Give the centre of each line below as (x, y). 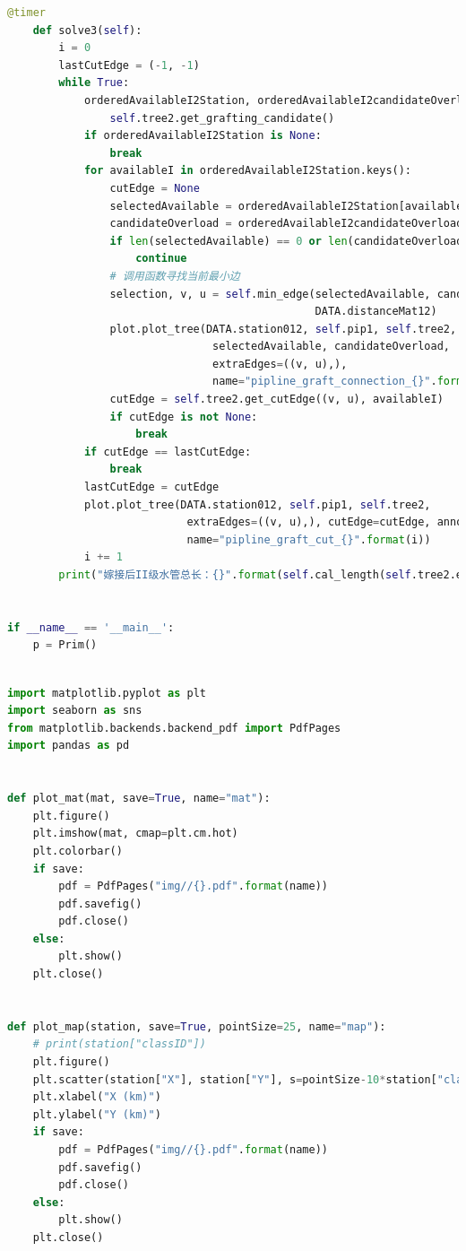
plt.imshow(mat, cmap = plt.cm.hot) (135, 834)
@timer (26, 13)
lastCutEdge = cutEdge (151, 487)
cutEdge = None (155, 188)
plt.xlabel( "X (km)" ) (97, 1097)
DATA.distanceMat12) (376, 312)
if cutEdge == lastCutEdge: (168, 452)
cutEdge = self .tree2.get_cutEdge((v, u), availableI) (276, 400)
